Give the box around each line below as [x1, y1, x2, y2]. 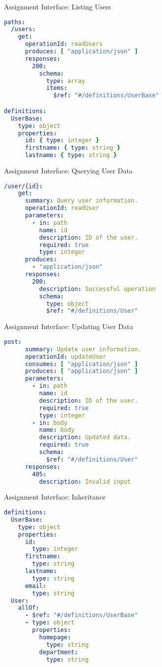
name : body [39, 426, 75, 434]
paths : [4, 18, 25, 26]
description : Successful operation [39, 285, 156, 292]
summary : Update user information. [25, 345, 142, 353]
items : [46, 84, 67, 92]
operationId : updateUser [25, 353, 106, 360]
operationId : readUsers [25, 41, 103, 48]
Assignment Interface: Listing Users [4, 1, 111, 11]
